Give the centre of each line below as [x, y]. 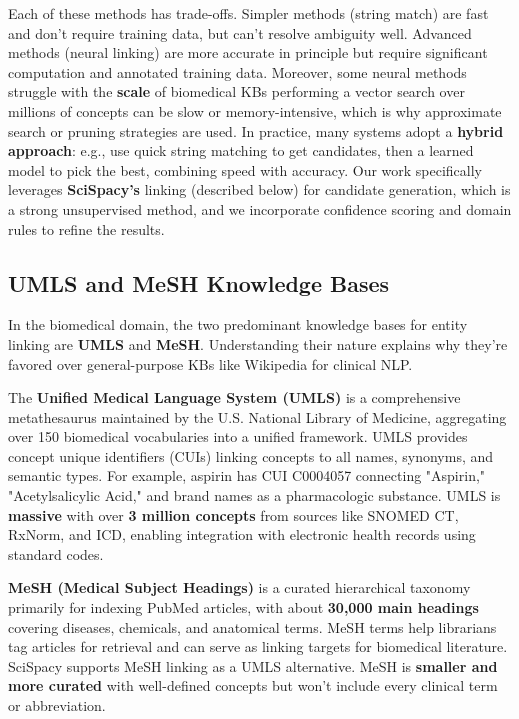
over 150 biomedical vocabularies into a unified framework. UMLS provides [238, 436]
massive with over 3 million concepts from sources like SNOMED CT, [233, 514]
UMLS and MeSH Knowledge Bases [199, 282]
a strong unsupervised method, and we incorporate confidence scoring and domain [260, 208]
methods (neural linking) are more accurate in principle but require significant [248, 52]
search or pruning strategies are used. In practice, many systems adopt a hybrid [256, 130]
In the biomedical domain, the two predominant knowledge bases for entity [238, 324]
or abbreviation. [57, 705]
